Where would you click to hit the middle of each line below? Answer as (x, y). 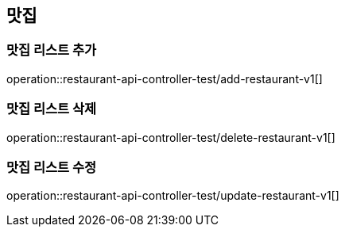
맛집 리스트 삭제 (52, 109)
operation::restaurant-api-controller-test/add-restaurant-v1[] (165, 78)
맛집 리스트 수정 (52, 167)
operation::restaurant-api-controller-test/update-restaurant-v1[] (173, 196)
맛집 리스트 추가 (52, 50)
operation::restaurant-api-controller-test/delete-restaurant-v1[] (171, 137)
